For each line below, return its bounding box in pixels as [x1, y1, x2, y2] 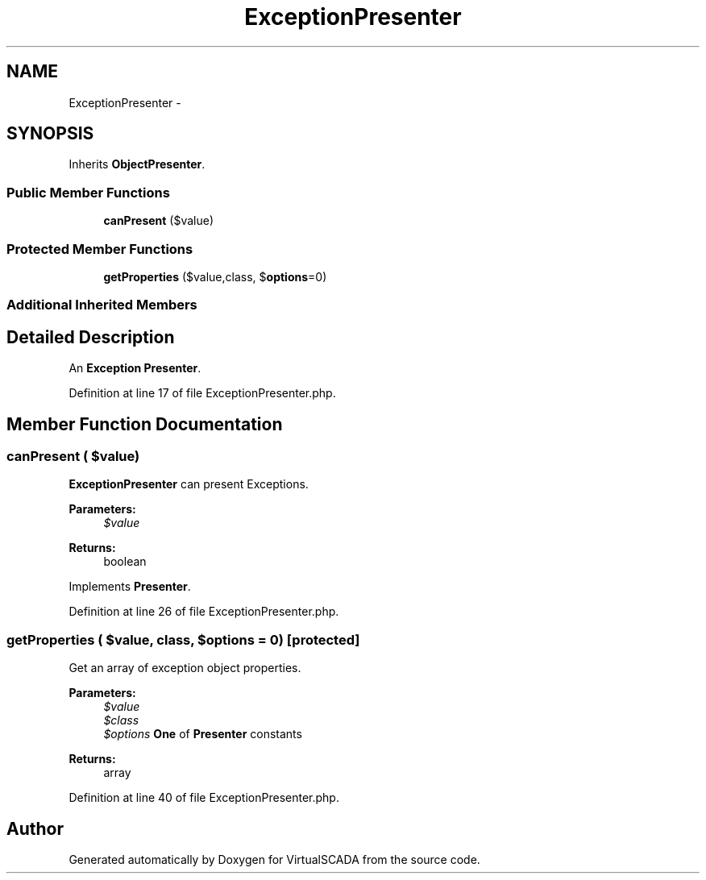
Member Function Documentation [6, 413, 283, 434]
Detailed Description [6, 326, 175, 347]
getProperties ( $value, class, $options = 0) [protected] [6, 631, 360, 648]
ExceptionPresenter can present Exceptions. [69, 477, 309, 492]
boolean [103, 554, 147, 569]
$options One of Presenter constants [103, 727, 302, 741]
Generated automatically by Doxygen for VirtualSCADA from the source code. [69, 852, 480, 866]
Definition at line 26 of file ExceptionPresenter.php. [69, 604, 339, 619]
